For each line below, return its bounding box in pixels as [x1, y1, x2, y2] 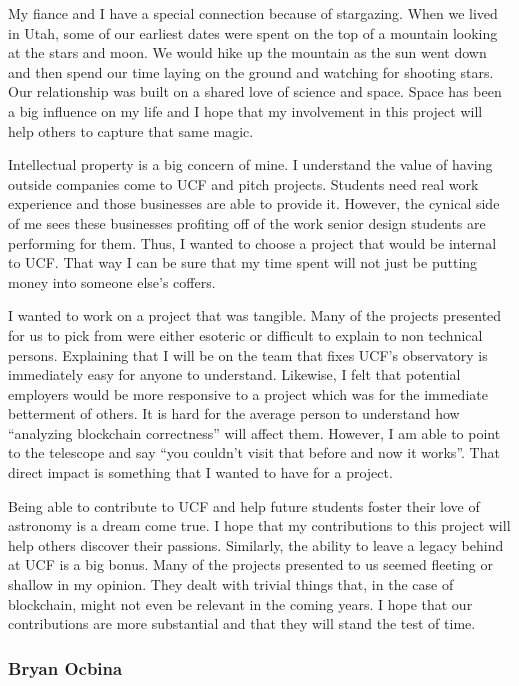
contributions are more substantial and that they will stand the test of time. [8, 613, 476, 634]
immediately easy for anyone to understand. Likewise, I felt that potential [8, 364, 461, 385]
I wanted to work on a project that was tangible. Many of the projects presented [8, 305, 502, 326]
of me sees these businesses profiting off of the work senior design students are [8, 212, 486, 233]
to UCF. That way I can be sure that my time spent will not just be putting [8, 252, 478, 273]
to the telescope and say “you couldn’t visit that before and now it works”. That [8, 442, 500, 463]
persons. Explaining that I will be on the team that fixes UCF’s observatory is [8, 344, 488, 365]
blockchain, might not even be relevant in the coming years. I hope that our [8, 593, 473, 614]
